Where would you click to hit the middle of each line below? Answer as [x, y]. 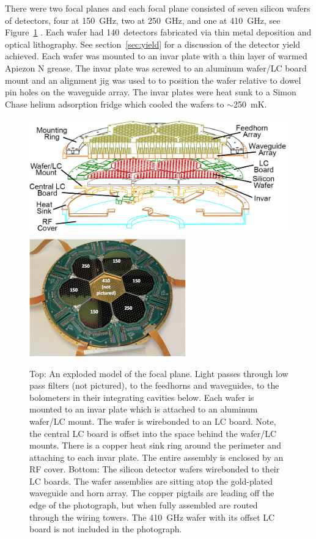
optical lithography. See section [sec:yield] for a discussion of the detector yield [153, 44]
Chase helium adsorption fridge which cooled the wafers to [115, 104]
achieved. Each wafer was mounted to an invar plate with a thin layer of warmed [156, 56]
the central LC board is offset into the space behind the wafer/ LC [153, 433]
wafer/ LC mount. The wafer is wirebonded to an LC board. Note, [153, 421]
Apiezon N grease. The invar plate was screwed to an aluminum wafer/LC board [156, 68]
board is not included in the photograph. [106, 529]
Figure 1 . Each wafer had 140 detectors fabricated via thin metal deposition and [158, 32]
